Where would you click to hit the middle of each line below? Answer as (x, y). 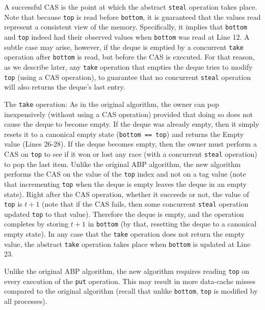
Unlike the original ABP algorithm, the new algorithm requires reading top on (127, 271)
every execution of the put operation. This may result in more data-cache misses (130, 281)
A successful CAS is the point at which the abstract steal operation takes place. (131, 7)
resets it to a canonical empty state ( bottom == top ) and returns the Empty (124, 134)
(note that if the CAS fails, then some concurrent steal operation (145, 204)
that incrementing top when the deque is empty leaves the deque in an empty (125, 184)
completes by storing (36, 224)
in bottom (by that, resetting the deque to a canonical (172, 224)
